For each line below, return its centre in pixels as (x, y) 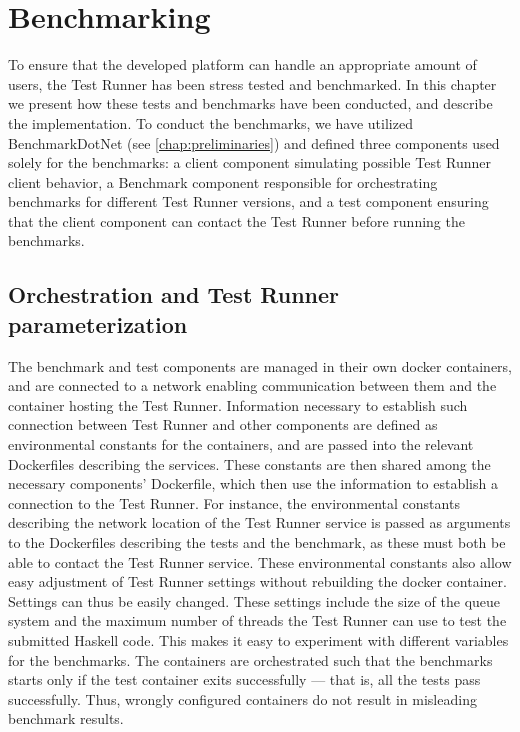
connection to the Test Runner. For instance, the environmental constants (234, 502)
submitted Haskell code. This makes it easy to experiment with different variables (258, 639)
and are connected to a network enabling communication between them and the (252, 385)
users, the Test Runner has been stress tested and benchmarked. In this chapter (252, 83)
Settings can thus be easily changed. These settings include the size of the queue (254, 600)
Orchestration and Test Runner (174, 294)
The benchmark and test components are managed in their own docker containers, (260, 365)
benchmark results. (66, 718)
